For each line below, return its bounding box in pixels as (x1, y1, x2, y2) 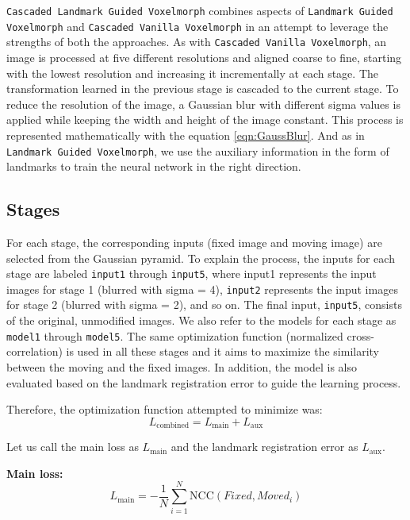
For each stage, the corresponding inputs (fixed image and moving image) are (6, 233, 382, 250)
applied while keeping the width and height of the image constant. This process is (6, 111, 404, 128)
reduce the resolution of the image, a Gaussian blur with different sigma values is (6, 95, 400, 112)
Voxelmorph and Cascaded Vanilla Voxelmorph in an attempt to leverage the (6, 17, 389, 34)
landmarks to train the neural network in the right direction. (6, 158, 301, 175)
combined (156, 422, 190, 430)
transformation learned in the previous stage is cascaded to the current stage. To (6, 80, 399, 97)
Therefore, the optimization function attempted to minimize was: (6, 401, 323, 418)
